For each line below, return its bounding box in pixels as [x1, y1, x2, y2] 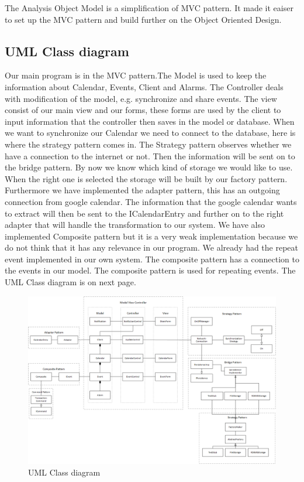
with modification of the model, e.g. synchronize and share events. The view [5, 92, 277, 104]
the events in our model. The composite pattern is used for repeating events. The [5, 264, 296, 276]
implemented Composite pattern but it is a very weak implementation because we [5, 230, 298, 242]
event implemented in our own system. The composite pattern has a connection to [5, 252, 299, 265]
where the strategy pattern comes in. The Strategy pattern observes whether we [5, 138, 292, 150]
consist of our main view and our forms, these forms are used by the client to [5, 104, 281, 116]
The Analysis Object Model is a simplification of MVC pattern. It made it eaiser [5, 2, 293, 13]
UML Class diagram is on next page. [5, 276, 136, 288]
